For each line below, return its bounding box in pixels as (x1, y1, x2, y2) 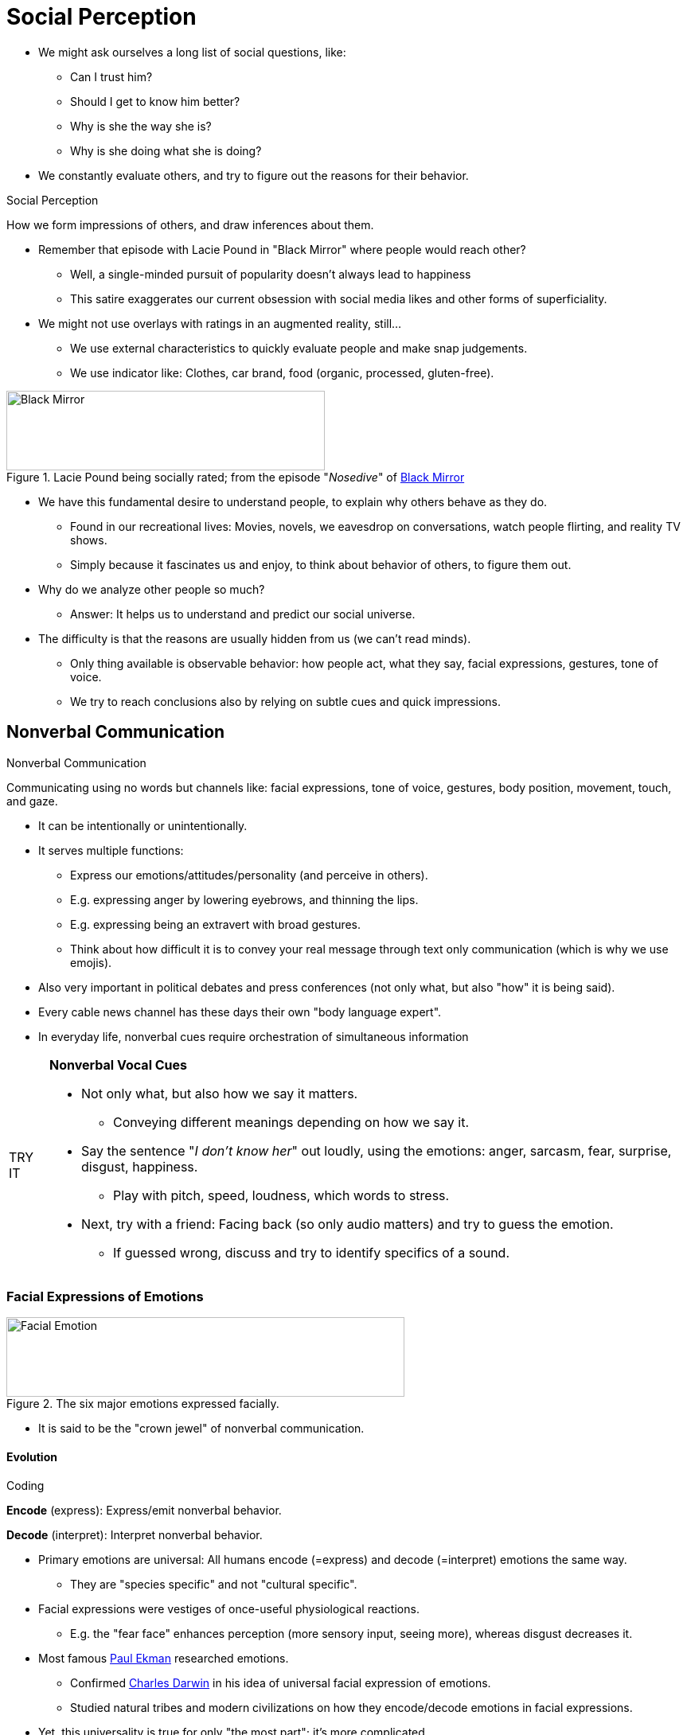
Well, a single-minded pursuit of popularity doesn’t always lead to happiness (70, 267, 471, 281)
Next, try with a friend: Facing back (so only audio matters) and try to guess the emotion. (81, 1215, 614, 1232)
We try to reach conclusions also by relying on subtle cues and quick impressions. (70, 694, 502, 708)
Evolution (6, 1449, 57, 1464)
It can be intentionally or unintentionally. (38, 818, 248, 832)
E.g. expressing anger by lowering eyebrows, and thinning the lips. (70, 892, 419, 906)
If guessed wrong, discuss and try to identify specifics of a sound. (113, 1244, 510, 1261)
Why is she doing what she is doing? (70, 143, 262, 158)
